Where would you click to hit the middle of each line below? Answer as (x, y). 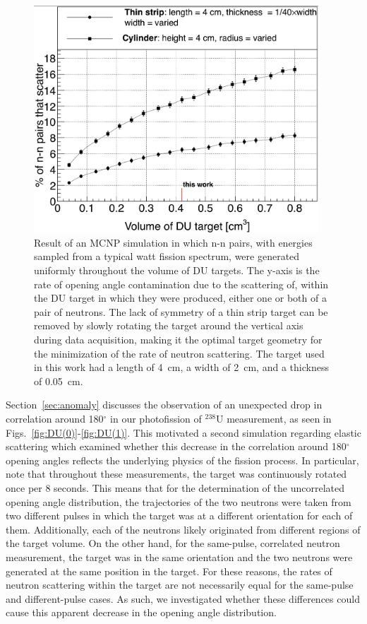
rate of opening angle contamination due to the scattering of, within (181, 284)
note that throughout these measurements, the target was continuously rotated (176, 474)
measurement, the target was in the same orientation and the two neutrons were (179, 557)
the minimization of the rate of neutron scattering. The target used (179, 353)
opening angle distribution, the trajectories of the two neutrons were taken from (179, 501)
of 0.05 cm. (59, 381)
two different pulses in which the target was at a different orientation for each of (179, 516)
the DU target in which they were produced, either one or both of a (180, 298)
